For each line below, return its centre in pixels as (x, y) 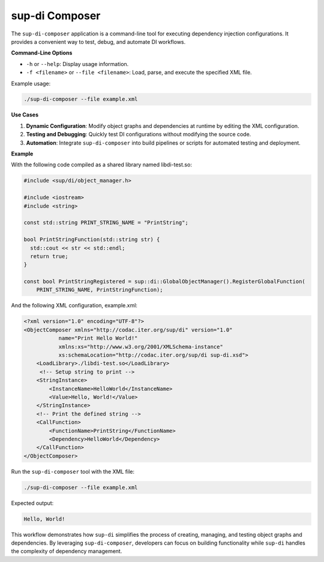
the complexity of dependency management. (67, 551)
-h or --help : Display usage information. (77, 64)
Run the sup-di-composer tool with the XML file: (73, 471)
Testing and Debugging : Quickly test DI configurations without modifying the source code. (139, 134)
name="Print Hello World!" (98, 338)
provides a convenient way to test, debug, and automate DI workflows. (98, 41)
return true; (49, 256)
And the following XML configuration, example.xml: (74, 306)
